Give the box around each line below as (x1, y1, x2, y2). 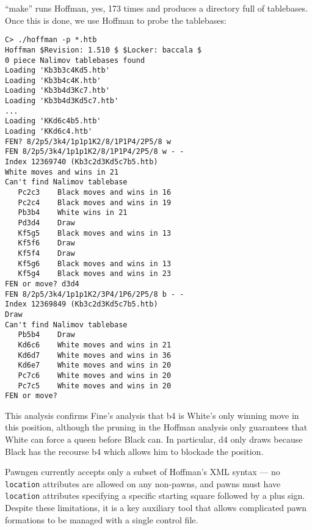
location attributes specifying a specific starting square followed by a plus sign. (5, 489, 305, 502)
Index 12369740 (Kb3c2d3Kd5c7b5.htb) (5, 158, 158, 167)
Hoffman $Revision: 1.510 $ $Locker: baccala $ (5, 45, 202, 54)
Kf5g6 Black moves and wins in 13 (18, 259, 172, 268)
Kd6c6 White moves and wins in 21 (18, 340, 172, 349)
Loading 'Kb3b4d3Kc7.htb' (5, 86, 110, 95)
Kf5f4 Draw (18, 249, 75, 258)
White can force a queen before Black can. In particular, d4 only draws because (5, 433, 303, 445)
